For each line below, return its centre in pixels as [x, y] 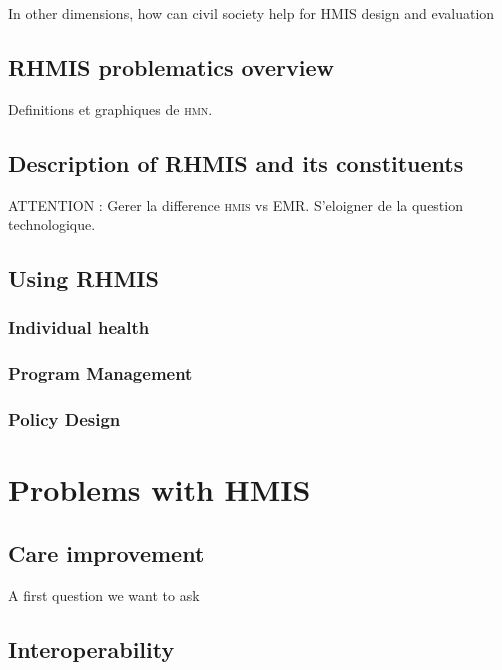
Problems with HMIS [159, 489]
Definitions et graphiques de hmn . [110, 108]
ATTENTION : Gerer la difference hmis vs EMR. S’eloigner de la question [235, 204]
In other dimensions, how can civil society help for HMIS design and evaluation [251, 13]
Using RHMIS [83, 278]
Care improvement [106, 552]
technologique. [52, 224]
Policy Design [64, 419]
